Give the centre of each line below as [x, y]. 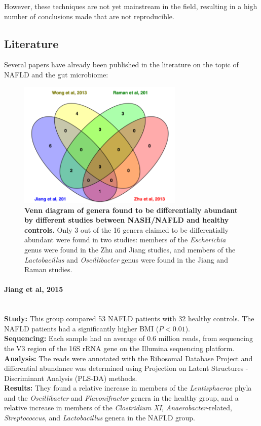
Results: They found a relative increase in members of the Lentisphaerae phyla [128, 388]
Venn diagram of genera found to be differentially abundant [131, 210]
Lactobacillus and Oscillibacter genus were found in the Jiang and [126, 259]
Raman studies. [48, 269]
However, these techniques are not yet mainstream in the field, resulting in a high [131, 6]
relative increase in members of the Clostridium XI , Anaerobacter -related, [118, 408]
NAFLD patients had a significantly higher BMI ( [82, 328]
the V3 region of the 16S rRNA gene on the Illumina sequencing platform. [119, 348]
